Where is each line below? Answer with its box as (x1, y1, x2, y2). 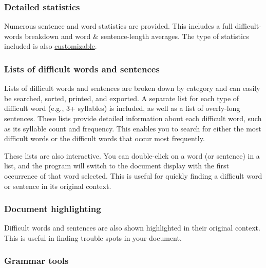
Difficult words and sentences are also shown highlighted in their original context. (4, 222, 260, 233)
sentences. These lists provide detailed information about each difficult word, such (4, 113, 262, 123)
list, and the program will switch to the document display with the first (4, 160, 229, 171)
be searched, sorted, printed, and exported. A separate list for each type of (4, 92, 239, 103)
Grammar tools (4, 254, 69, 267)
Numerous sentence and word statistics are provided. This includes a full (4, 21, 233, 31)
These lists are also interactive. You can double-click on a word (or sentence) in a (4, 150, 260, 161)
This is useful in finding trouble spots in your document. (4, 232, 182, 243)
